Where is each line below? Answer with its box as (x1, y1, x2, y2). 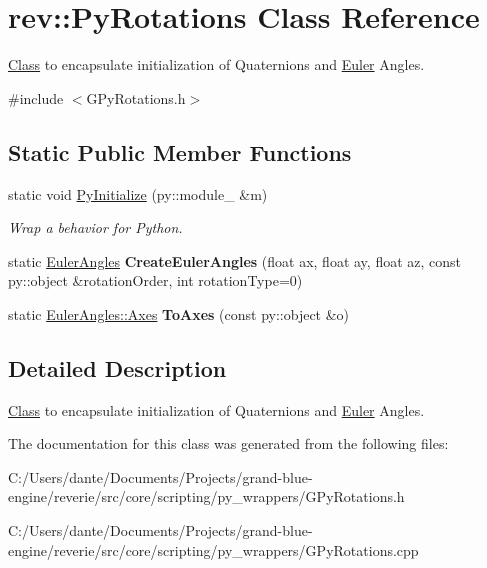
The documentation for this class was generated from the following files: (8, 433, 449, 454)
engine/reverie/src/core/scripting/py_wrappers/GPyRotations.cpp (8, 539, 419, 560)
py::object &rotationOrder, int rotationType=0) (8, 270, 303, 291)
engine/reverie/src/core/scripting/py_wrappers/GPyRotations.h (8, 486, 405, 507)
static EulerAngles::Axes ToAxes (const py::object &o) (8, 303, 350, 324)
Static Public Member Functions (8, 136, 352, 167)
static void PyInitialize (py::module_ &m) (8, 183, 268, 204)
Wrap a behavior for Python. (8, 217, 183, 238)
